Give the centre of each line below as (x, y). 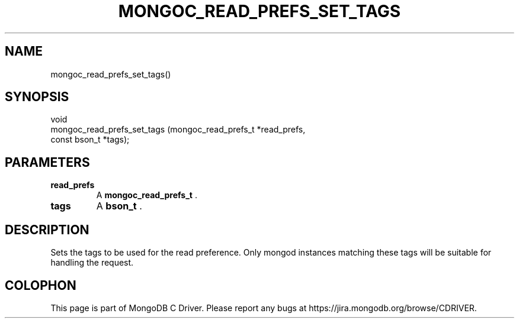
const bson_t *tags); (90, 140)
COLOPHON (41, 285)
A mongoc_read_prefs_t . (147, 195)
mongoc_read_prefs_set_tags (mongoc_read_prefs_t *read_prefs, (178, 130)
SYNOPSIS (37, 97)
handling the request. (92, 263)
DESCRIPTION (47, 230)
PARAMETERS (47, 162)
